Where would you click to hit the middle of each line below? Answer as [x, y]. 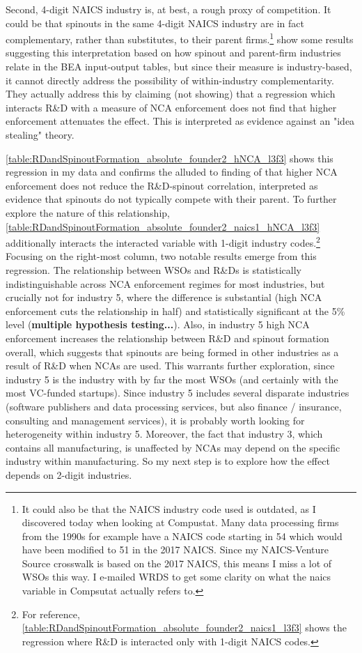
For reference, [51, 614]
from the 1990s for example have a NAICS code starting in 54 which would [182, 536]
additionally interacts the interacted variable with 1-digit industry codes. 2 [163, 241]
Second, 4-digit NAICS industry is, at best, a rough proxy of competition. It [168, 9]
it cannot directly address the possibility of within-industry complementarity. [170, 80]
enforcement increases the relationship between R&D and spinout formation [167, 338]
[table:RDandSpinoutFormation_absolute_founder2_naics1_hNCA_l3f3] [163, 226]
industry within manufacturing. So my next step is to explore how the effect [168, 461]
